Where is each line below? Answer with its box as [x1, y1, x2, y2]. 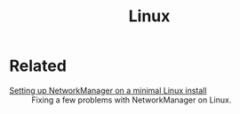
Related [9, 56, 67, 76]
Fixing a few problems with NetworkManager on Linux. [31, 95, 232, 105]
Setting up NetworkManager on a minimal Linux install [9, 85, 207, 95]
